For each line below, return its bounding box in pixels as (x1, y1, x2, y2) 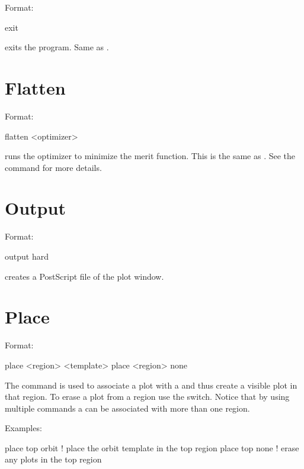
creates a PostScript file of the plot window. (5, 270, 164, 282)
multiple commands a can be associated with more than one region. (5, 402, 250, 414)
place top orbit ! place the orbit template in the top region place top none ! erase (5, 441, 299, 454)
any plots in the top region (5, 453, 102, 465)
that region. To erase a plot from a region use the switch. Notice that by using (5, 390, 290, 403)
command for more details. (5, 161, 102, 173)
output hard (5, 250, 49, 262)
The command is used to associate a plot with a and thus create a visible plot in (5, 379, 297, 391)
